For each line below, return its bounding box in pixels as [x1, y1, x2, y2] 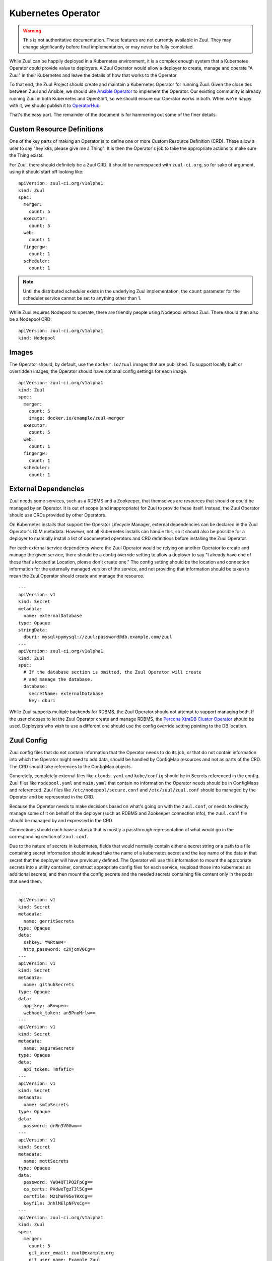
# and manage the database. [23, 676, 93, 682]
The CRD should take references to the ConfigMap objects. [9, 763, 132, 769]
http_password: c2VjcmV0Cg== [23, 946, 96, 952]
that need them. [9, 878, 42, 884]
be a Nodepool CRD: [9, 316, 52, 322]
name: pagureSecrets [23, 1045, 75, 1051]
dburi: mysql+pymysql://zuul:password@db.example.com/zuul [23, 634, 172, 640]
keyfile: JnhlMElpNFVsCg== [23, 1200, 90, 1207]
